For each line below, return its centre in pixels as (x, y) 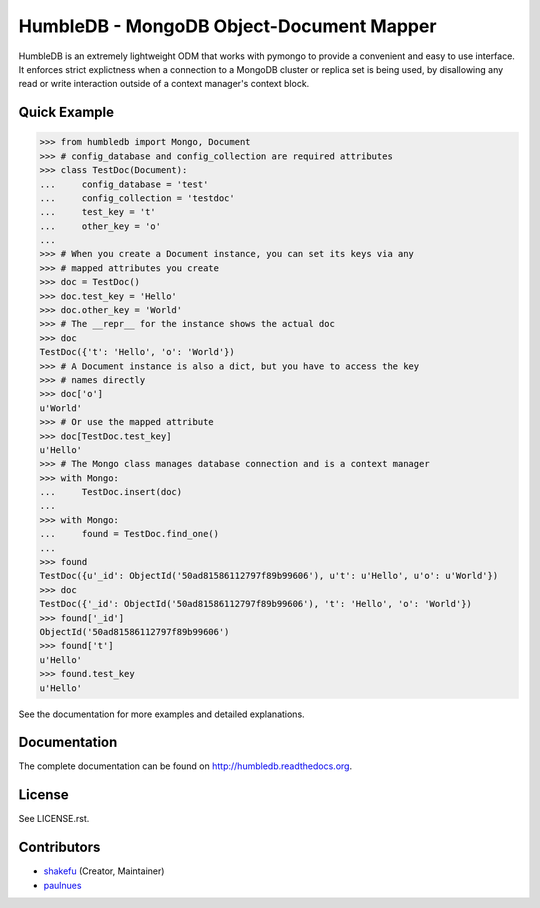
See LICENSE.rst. (54, 819)
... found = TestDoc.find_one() (129, 534)
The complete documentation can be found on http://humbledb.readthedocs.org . (185, 766)
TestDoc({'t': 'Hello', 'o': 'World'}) (137, 352)
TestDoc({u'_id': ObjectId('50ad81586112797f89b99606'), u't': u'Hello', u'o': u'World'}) (269, 576)
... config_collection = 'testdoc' (137, 198)
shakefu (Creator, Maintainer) (104, 871)
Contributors (59, 847)
